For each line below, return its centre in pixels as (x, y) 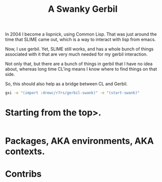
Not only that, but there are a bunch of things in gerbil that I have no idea (79, 64)
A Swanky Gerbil (83, 9)
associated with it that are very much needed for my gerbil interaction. (76, 54)
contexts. (25, 152)
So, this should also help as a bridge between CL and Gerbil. (66, 84)
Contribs (23, 174)
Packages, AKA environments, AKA (80, 141)
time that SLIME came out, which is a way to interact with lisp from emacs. (81, 39)
